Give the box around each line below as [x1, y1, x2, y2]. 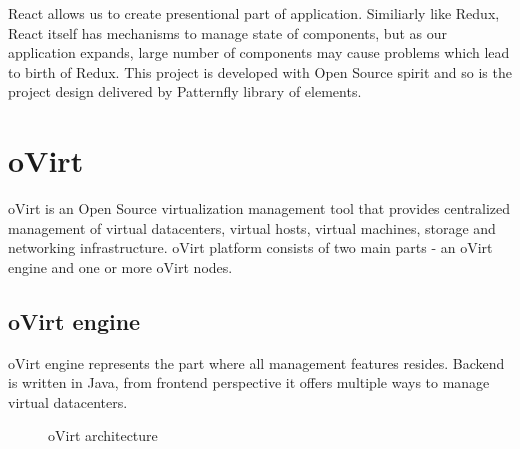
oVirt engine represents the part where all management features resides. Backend [8, 352, 505, 373]
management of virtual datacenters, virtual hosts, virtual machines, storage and [8, 217, 496, 238]
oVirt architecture [48, 425, 158, 446]
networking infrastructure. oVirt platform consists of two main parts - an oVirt [8, 237, 493, 258]
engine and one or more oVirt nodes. [8, 256, 233, 277]
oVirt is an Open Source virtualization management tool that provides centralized [8, 198, 511, 219]
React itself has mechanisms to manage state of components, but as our [8, 22, 447, 43]
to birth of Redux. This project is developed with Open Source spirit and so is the [8, 61, 512, 82]
